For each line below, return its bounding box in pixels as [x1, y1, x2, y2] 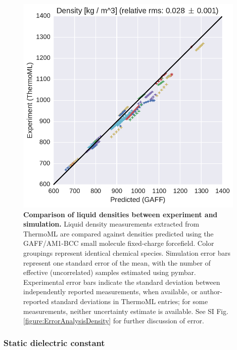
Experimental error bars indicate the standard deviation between [23, 276, 220, 287]
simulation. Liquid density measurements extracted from [23, 219, 199, 229]
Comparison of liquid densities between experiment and [23, 209, 218, 219]
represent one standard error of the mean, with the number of [23, 257, 211, 268]
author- [199, 286, 223, 297]
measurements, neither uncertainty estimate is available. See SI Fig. [23, 306, 229, 316]
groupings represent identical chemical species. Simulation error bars [23, 248, 231, 258]
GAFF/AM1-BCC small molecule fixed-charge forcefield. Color [23, 238, 214, 248]
